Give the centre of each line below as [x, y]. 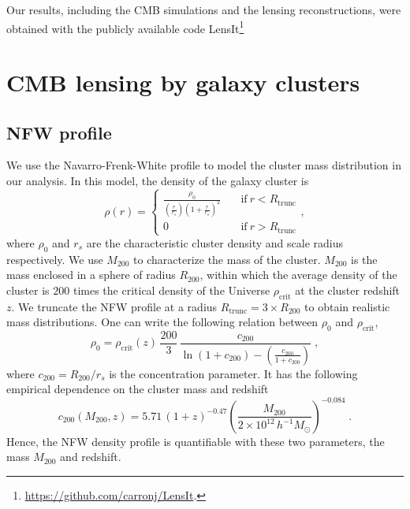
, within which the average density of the [298, 275]
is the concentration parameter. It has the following [233, 373]
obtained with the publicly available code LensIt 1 [125, 27]
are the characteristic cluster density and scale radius [214, 242]
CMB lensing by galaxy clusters [183, 82]
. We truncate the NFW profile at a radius [114, 306]
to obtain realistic [347, 306]
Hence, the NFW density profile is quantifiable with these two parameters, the [196, 441]
